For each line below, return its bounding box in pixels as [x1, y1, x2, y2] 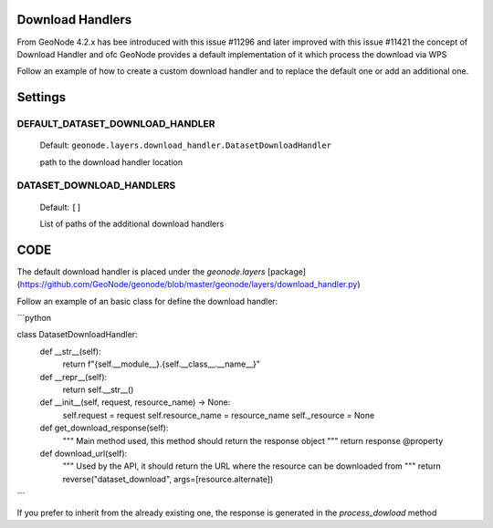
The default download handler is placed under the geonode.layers [16, 265, 266, 277]
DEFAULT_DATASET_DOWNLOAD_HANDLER [16, 118, 215, 130]
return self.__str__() [62, 384, 134, 396]
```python [16, 313, 52, 324]
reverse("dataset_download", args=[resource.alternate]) [62, 473, 274, 484]
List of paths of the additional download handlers [39, 219, 225, 229]
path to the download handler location [39, 156, 183, 168]
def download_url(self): [39, 448, 128, 459]
